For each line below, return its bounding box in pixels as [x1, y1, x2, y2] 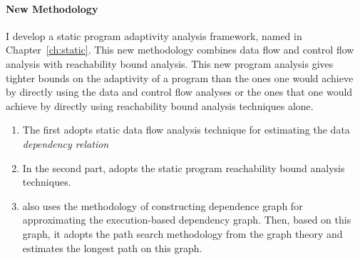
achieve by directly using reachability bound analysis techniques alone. [6, 98, 314, 113]
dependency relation [22, 136, 109, 151]
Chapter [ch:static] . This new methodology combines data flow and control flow [6, 42, 354, 57]
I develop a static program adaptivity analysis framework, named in [6, 28, 302, 43]
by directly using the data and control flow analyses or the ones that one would [6, 84, 353, 99]
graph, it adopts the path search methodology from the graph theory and [22, 226, 343, 241]
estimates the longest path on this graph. [22, 240, 202, 255]
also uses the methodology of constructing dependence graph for [22, 198, 303, 213]
